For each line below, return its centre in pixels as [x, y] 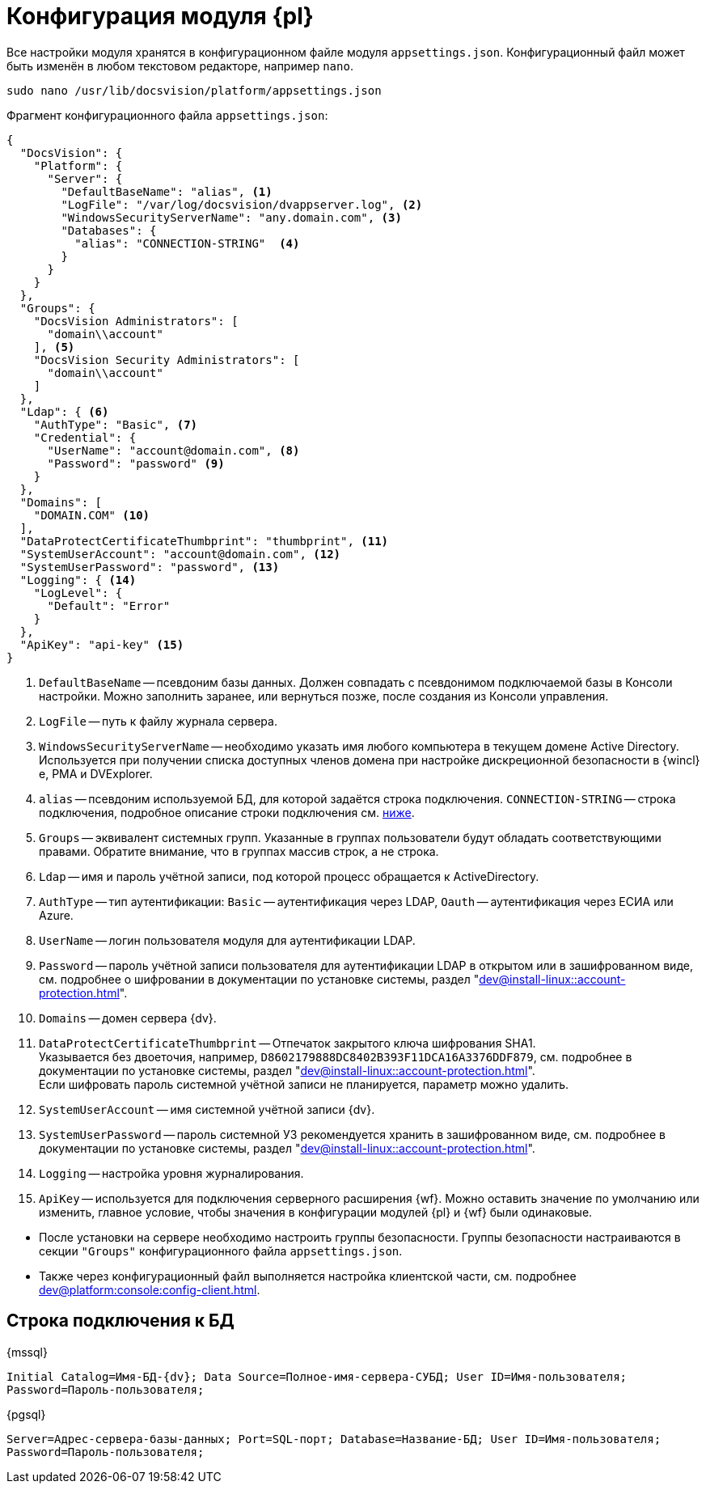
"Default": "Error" [109, 605]
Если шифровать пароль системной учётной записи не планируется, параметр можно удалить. [304, 1084]
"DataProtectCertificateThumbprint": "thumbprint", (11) [204, 541]
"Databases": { [109, 230]
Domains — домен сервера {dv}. [128, 1018]
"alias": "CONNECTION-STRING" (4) [187, 243]
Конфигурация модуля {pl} [160, 16]
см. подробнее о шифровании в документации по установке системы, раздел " [259, 979]
